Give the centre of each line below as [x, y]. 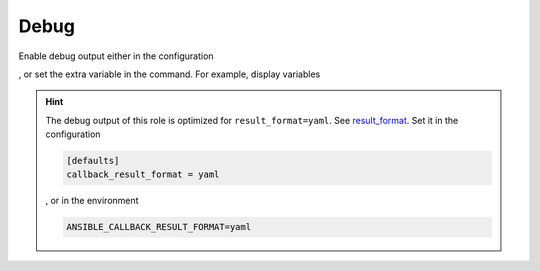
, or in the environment [92, 201]
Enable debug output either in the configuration [116, 56]
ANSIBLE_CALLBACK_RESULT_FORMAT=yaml [159, 227]
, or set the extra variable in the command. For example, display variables [169, 74]
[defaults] [93, 161]
